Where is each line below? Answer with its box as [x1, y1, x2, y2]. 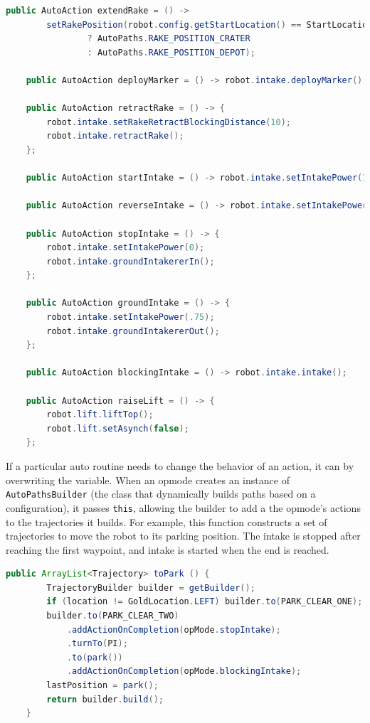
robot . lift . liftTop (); [46, 409, 154, 420]
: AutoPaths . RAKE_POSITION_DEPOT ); [87, 47, 255, 58]
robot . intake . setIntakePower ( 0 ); [46, 242, 205, 253]
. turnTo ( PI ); [66, 638, 128, 649]
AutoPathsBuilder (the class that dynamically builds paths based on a [6, 486, 316, 501]
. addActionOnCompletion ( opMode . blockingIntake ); [66, 666, 302, 677]
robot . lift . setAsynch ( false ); [46, 423, 189, 434]
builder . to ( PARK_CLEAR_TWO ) [46, 611, 179, 621]
